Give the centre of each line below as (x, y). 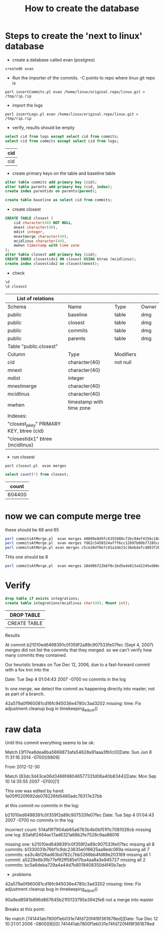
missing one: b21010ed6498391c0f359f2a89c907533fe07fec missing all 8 (80, 844)
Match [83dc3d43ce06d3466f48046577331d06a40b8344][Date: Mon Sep (81, 776)
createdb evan (20, 69)
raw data (23, 729)
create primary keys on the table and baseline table (64, 173)
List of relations (35, 298)
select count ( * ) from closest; (37, 474)
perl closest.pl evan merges (36, 466)
